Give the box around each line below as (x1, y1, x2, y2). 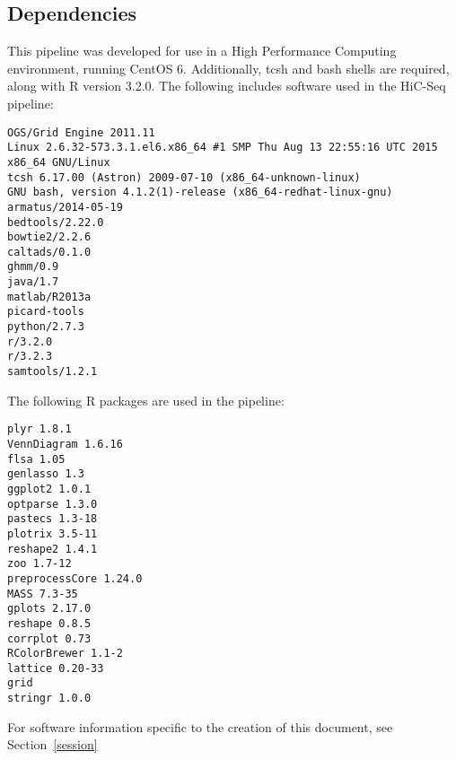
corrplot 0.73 (7, 632, 92, 645)
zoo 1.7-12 (7, 557, 72, 571)
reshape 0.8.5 (7, 616, 92, 630)
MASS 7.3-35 (7, 587, 78, 600)
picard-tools (7, 305, 84, 319)
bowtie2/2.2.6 (7, 231, 92, 244)
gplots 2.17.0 (7, 602, 92, 616)
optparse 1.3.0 (7, 497, 98, 511)
